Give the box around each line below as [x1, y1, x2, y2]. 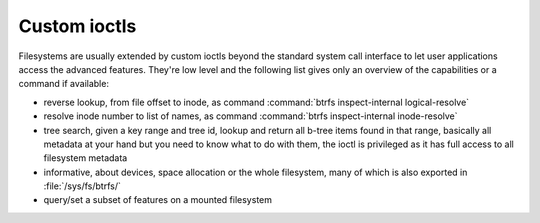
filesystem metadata [43, 152, 128, 164]
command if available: [18, 78, 110, 90]
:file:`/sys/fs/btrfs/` [43, 180, 122, 192]
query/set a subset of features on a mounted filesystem [43, 194, 272, 206]
